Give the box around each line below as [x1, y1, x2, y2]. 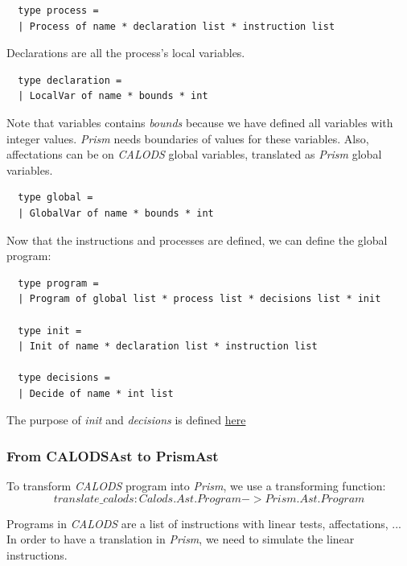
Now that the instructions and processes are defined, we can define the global [6, 231, 388, 248]
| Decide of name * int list [18, 387, 174, 399]
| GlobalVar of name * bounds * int [18, 207, 214, 219]
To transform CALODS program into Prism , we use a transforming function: [6, 477, 386, 494]
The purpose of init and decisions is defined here [6, 411, 246, 428]
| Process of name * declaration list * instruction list [18, 20, 335, 32]
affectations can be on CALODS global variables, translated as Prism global [6, 146, 382, 163]
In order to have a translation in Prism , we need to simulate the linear [6, 531, 355, 547]
